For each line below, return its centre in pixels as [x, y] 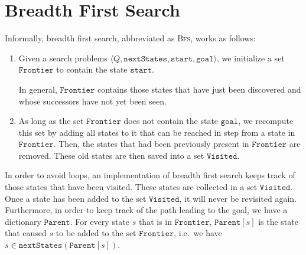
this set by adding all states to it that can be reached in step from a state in [157, 132]
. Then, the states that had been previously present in [151, 144]
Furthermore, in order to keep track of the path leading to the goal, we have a [146, 210]
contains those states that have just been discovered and [199, 89]
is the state [278, 221]
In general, [38, 89]
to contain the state [92, 69]
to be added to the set [96, 233]
